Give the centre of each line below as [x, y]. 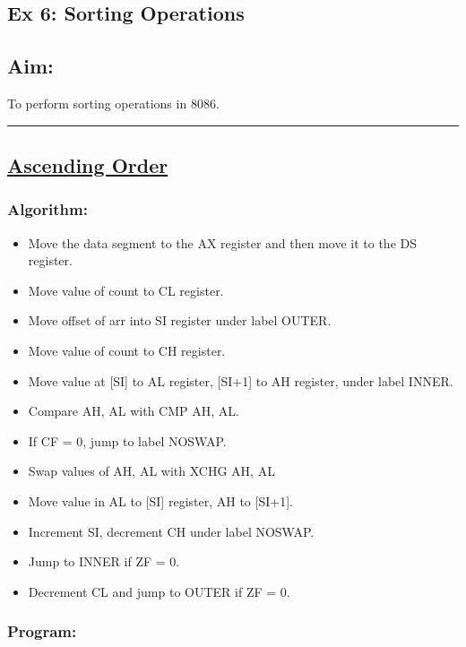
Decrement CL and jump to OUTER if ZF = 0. [159, 591]
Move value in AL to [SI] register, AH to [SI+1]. [160, 500]
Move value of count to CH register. [127, 350]
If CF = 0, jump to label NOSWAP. [127, 440]
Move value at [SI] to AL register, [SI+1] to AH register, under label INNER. [241, 380]
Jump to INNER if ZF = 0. [104, 561]
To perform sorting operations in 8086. [113, 103]
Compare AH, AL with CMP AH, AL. [134, 411]
